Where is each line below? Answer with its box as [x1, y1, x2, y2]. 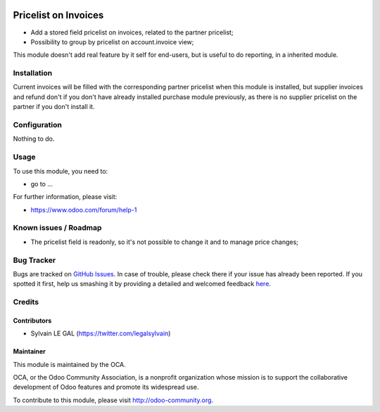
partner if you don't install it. [13, 103, 95, 111]
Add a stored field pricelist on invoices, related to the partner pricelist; [30, 28, 234, 37]
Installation [13, 68, 53, 78]
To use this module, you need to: [13, 167, 108, 175]
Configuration [13, 120, 63, 129]
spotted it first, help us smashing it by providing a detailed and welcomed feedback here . [13, 280, 271, 288]
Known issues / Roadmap [13, 223, 102, 233]
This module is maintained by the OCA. [13, 360, 126, 368]
